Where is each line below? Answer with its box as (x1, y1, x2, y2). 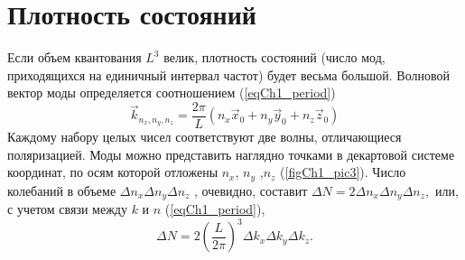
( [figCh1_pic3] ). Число (280, 162, 406, 181)
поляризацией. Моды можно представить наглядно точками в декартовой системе (7, 144, 455, 163)
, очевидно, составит (194, 181, 308, 200)
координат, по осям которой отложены (7, 162, 219, 181)
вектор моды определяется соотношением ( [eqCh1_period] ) (7, 83, 336, 102)
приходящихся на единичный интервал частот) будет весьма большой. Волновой (7, 65, 450, 84)
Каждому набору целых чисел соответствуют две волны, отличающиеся (7, 126, 402, 145)
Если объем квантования (7, 48, 142, 67)
